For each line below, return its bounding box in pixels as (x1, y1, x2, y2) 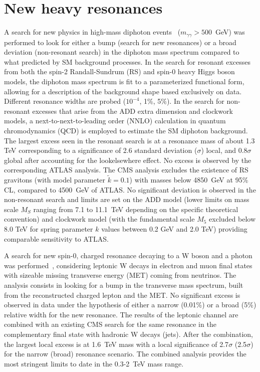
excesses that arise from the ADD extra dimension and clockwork (32, 105, 233, 116)
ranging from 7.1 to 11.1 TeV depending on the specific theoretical (33, 204, 238, 214)
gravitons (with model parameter (4, 174, 106, 185)
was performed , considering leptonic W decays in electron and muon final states (4, 260, 252, 270)
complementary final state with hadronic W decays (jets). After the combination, (4, 329, 253, 339)
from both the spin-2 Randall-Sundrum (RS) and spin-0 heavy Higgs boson (4, 66, 235, 77)
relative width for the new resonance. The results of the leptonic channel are (4, 309, 238, 319)
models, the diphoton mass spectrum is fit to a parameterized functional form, (4, 76, 244, 86)
